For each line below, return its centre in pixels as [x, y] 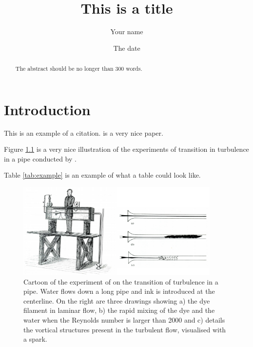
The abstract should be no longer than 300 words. [79, 69]
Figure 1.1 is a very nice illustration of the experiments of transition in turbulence [126, 149]
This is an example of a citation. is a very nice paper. [84, 133]
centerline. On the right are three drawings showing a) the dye [117, 300]
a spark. [35, 339]
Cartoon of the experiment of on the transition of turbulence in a [121, 281]
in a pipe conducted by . [40, 158]
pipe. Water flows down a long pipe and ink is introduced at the [119, 291]
